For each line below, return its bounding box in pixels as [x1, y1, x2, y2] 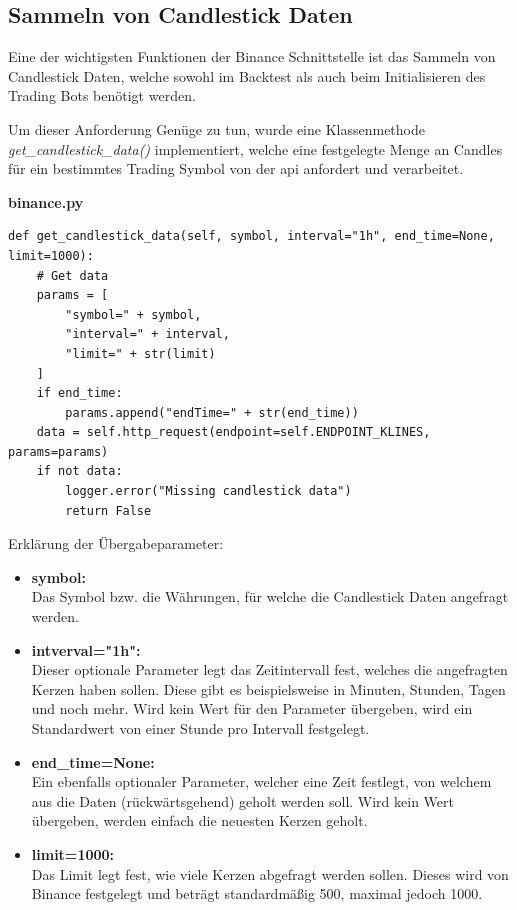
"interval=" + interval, [65, 327, 230, 342]
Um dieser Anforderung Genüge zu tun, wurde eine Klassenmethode [8, 118, 425, 139]
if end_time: [36, 386, 123, 401]
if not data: [36, 464, 123, 479]
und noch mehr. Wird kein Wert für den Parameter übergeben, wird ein [31, 698, 473, 719]
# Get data [36, 268, 109, 283]
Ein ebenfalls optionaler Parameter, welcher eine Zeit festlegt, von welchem [31, 771, 492, 792]
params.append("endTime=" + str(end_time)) [65, 405, 359, 420]
